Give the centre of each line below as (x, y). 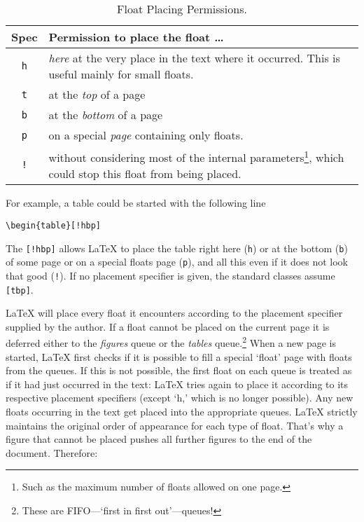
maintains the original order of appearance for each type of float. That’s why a (175, 425)
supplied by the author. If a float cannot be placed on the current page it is (168, 326)
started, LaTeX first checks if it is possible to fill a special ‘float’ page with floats (179, 356)
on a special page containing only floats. (146, 135)
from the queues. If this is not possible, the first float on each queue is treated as (179, 370)
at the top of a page (97, 94)
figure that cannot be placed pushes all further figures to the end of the (159, 439)
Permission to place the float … (136, 37)
